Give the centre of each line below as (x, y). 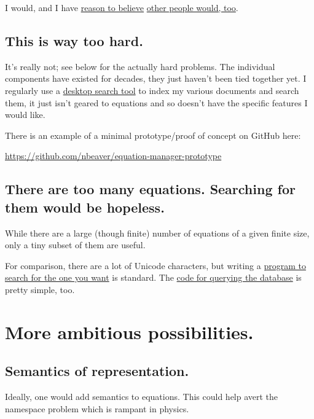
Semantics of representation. (97, 371)
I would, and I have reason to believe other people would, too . (122, 7)
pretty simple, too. (40, 289)
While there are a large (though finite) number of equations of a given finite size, (157, 233)
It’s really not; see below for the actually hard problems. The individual (140, 66)
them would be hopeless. (85, 207)
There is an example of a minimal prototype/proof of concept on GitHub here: (153, 135)
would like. (25, 115)
